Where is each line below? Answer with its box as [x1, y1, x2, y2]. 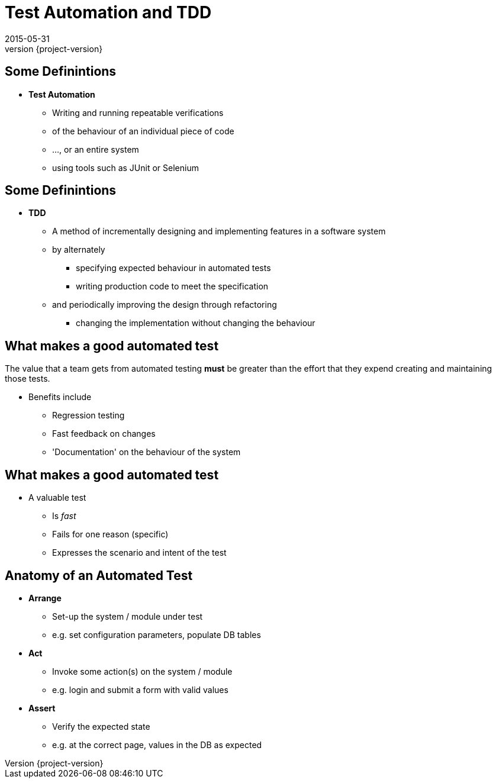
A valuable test [28, 492, 86, 503]
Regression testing [52, 410, 125, 421]
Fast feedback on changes [52, 428, 156, 439]
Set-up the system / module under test [52, 611, 203, 621]
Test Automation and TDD [5, 2, 212, 22]
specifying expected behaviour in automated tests [76, 263, 271, 273]
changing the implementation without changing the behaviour [76, 318, 315, 328]
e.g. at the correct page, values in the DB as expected [52, 739, 262, 750]
